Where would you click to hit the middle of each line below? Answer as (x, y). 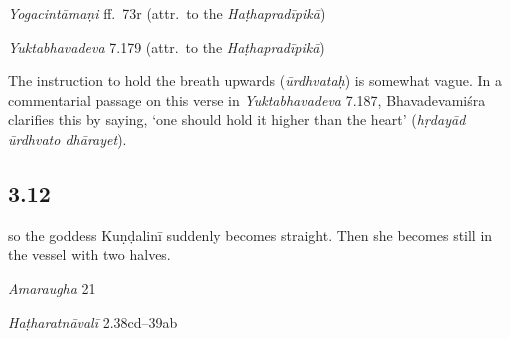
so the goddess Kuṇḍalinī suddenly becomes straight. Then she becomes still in (250, 234)
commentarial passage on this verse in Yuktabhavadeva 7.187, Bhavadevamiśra (247, 99)
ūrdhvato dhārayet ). (67, 138)
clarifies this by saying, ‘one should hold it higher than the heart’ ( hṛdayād (237, 119)
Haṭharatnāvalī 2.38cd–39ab (93, 321)
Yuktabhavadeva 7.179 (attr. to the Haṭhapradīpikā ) (166, 46)
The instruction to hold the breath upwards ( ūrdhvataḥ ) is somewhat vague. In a (255, 80)
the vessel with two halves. (89, 254)
